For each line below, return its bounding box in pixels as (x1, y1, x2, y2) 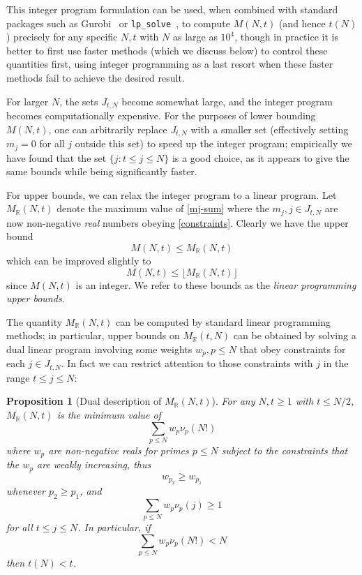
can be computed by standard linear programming (116, 314, 331, 329)
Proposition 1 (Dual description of (6, 394, 162, 408)
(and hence (278, 15, 326, 30)
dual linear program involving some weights (6, 341, 193, 356)
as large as (172, 29, 218, 44)
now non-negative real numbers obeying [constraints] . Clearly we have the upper (6, 215, 349, 230)
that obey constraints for (239, 341, 346, 356)
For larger (6, 94, 49, 108)
